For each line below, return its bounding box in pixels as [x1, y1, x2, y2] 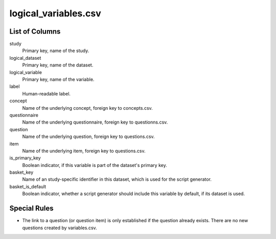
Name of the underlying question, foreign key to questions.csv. [22, 133, 155, 140]
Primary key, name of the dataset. [22, 62, 94, 68]
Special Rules [9, 204, 54, 213]
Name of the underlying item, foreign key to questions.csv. [22, 148, 146, 154]
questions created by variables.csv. [22, 225, 97, 231]
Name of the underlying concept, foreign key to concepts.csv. [22, 105, 153, 111]
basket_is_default [9, 183, 47, 189]
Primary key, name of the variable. [22, 77, 95, 83]
